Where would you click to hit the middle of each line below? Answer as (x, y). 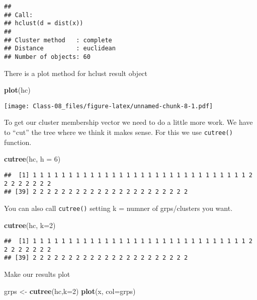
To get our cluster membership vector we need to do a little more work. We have (128, 122)
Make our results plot (37, 274)
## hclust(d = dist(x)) (44, 23)
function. (18, 142)
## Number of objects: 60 (47, 57)
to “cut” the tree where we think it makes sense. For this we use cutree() (118, 132)
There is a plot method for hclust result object (76, 73)
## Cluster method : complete (58, 40)
